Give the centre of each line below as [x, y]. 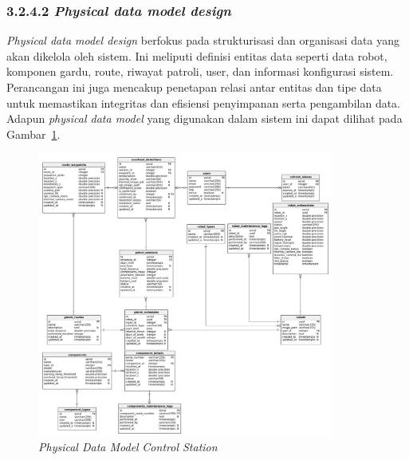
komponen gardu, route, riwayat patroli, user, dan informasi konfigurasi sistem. [200, 71]
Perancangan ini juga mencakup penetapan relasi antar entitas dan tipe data [194, 87]
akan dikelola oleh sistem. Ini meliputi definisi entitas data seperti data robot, [197, 55]
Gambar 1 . [33, 134]
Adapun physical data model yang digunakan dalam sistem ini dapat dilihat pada [204, 118]
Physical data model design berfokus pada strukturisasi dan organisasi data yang [203, 40]
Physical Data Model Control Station [128, 447]
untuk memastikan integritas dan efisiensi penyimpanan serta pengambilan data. [204, 102]
